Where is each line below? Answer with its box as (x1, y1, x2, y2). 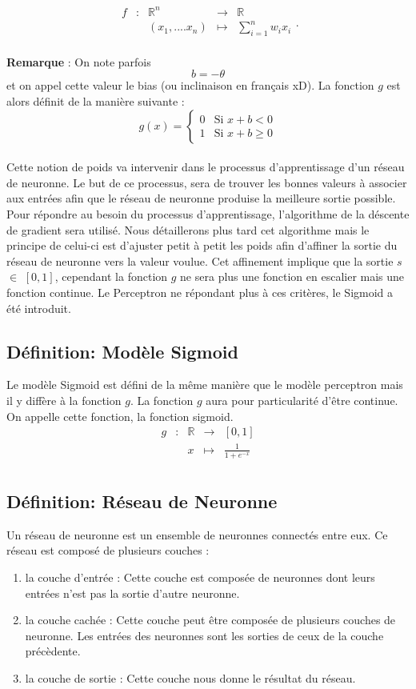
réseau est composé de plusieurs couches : (6, 542, 210, 559)
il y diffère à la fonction (6, 392, 122, 408)
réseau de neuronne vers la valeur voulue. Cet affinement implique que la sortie (6, 252, 394, 269)
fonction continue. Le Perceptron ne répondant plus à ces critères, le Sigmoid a (6, 284, 394, 301)
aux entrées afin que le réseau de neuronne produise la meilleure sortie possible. (6, 190, 396, 206)
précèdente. (25, 643, 81, 659)
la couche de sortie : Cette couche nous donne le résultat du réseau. (25, 669, 356, 686)
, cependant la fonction (54, 268, 168, 285)
